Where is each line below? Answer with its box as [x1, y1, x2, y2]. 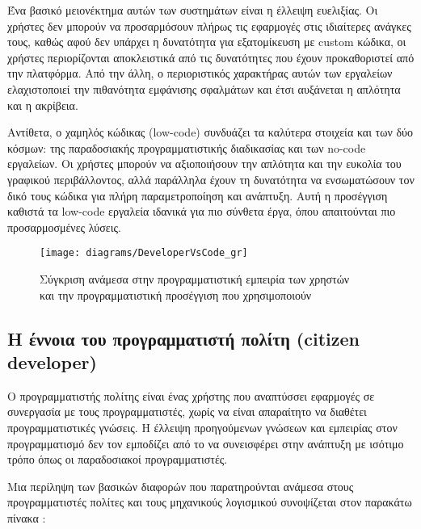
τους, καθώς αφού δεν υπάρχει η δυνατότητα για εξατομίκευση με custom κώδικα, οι [7, 33, 406, 50]
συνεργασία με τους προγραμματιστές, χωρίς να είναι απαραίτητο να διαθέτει [7, 403, 367, 420]
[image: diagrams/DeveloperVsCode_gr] [40, 247, 248, 259]
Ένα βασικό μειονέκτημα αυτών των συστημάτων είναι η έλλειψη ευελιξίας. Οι [7, 2, 378, 18]
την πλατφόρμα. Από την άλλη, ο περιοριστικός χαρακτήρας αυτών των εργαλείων [7, 65, 393, 82]
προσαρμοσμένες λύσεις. [7, 218, 121, 235]
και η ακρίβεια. [7, 96, 78, 113]
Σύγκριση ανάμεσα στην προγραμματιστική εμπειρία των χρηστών [40, 270, 350, 287]
